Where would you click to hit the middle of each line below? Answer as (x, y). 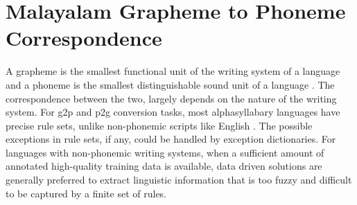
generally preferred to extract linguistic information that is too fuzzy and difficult (179, 180)
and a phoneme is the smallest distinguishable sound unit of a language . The (170, 84)
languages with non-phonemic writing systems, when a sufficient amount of (165, 152)
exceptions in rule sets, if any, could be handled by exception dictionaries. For (171, 139)
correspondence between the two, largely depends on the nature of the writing (171, 98)
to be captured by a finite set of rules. (86, 193)
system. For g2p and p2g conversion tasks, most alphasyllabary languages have (173, 112)
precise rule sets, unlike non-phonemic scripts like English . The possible (159, 125)
